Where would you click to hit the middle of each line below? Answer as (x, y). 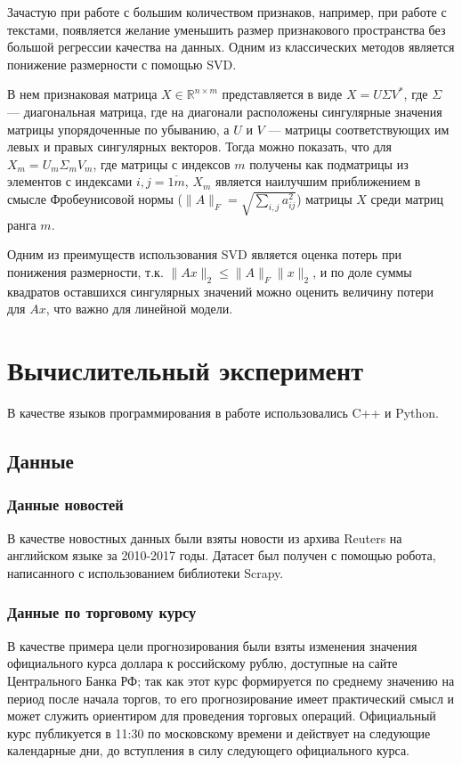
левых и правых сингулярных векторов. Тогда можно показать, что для (199, 146)
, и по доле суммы (362, 272)
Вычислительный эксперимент (185, 370)
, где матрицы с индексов (162, 163)
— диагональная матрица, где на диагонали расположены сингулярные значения (225, 111)
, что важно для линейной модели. (139, 309)
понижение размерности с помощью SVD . (122, 64)
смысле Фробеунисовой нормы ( (95, 198)
